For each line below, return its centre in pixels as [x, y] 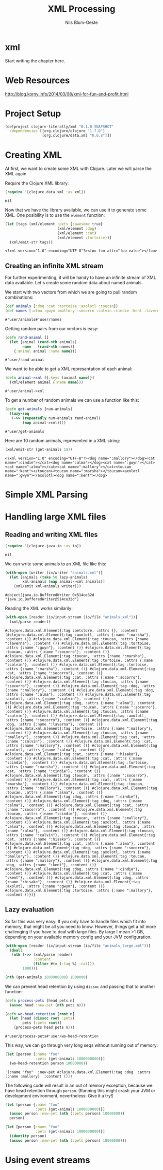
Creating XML [33, 155]
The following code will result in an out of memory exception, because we [79, 1085]
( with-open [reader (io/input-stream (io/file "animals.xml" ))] [71, 617]
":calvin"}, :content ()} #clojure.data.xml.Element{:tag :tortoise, [77, 665]
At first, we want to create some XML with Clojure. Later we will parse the [78, 168]
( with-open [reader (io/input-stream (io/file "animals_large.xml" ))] [78, 946]
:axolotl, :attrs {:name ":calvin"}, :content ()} [57, 699]
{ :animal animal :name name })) [45, 351]
